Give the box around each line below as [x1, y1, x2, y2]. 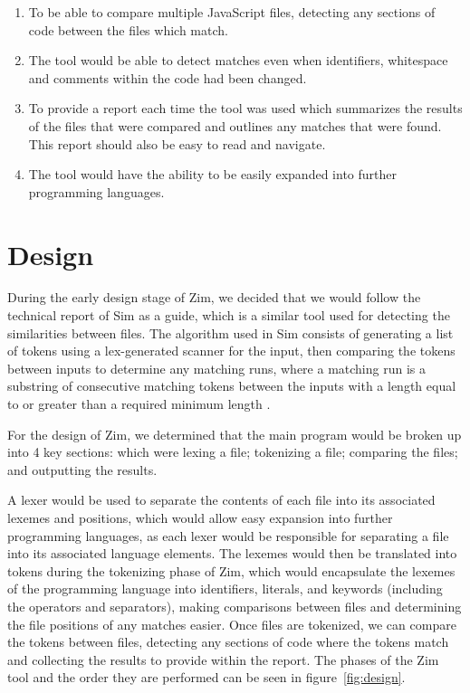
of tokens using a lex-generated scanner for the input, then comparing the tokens [7, 341, 456, 360]
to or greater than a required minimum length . [7, 394, 271, 413]
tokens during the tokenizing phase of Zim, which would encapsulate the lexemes [7, 561, 456, 580]
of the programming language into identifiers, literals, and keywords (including [7, 579, 443, 598]
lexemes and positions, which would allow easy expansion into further [7, 508, 393, 527]
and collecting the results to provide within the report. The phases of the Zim [7, 650, 439, 669]
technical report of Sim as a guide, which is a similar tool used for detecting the [7, 306, 450, 325]
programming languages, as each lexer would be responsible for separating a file [7, 526, 449, 545]
